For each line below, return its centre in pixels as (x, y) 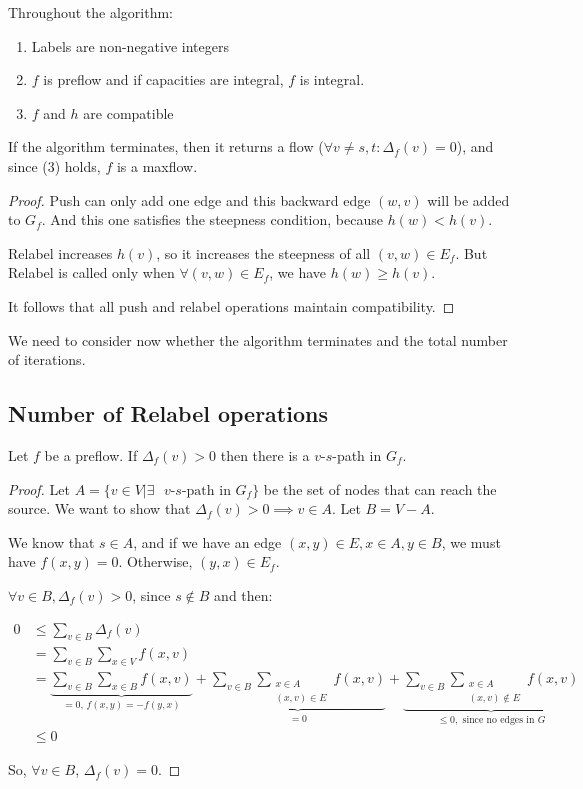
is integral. (332, 79)
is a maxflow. (157, 165)
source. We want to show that (99, 508)
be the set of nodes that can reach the (380, 488)
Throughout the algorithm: (91, 12)
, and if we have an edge (207, 541)
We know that (51, 541)
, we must (471, 541)
